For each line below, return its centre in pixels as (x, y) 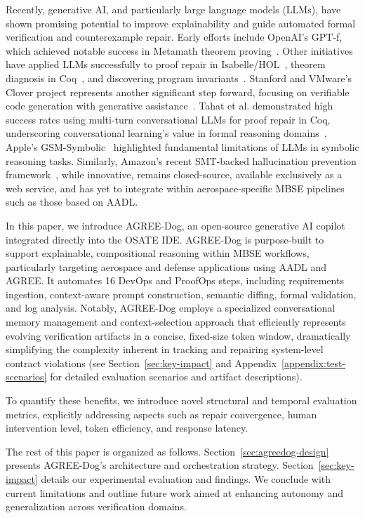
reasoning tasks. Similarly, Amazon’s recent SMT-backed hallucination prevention (181, 160)
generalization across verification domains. (96, 506)
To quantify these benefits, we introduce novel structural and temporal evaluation (181, 400)
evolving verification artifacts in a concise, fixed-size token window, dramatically (178, 335)
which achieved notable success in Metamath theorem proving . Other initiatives (179, 50)
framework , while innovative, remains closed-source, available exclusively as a (174, 174)
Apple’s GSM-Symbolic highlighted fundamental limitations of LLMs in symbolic (182, 146)
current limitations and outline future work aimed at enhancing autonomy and (174, 492)
